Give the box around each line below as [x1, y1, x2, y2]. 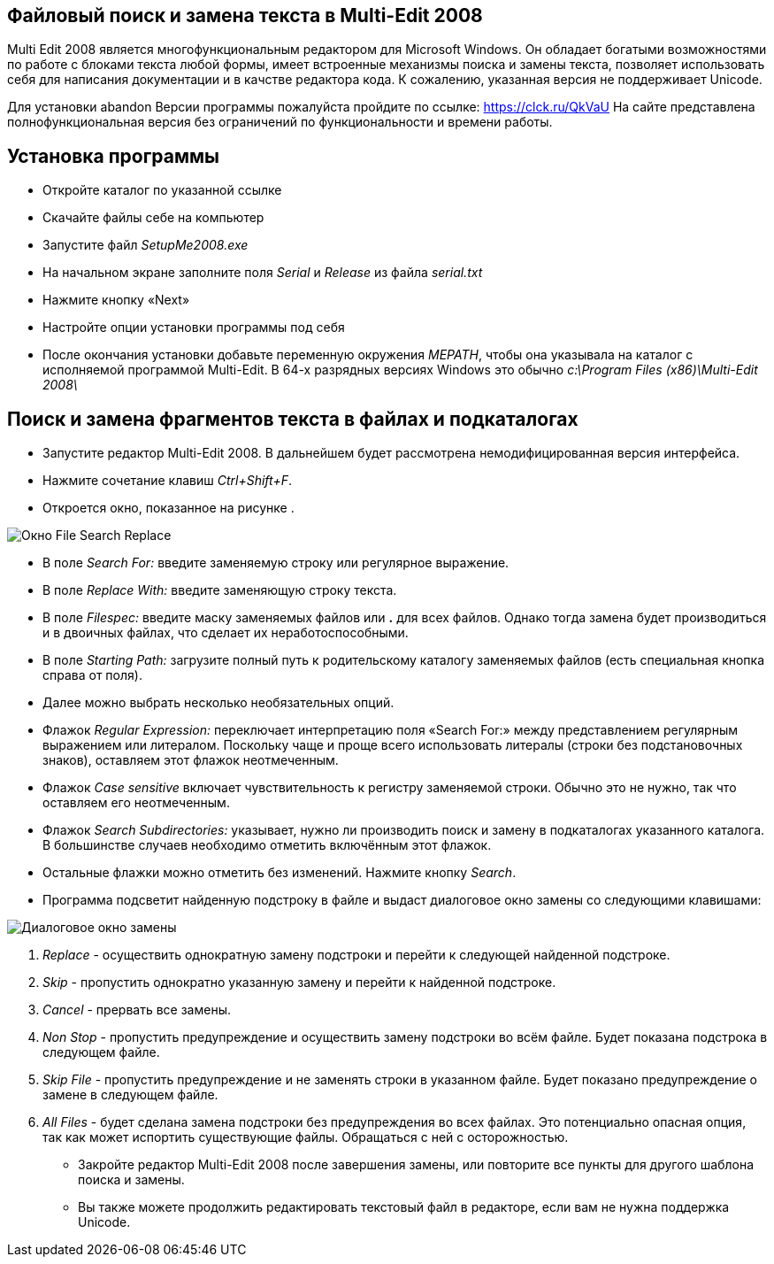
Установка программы [7, 144, 220, 167]
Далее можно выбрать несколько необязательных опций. [42, 695, 395, 711]
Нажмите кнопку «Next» [42, 292, 190, 308]
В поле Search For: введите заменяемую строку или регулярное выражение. [42, 555, 510, 571]
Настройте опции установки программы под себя [42, 320, 345, 335]
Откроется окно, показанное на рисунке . [42, 500, 295, 516]
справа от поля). [42, 667, 142, 683]
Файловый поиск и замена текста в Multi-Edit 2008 [7, 4, 483, 27]
